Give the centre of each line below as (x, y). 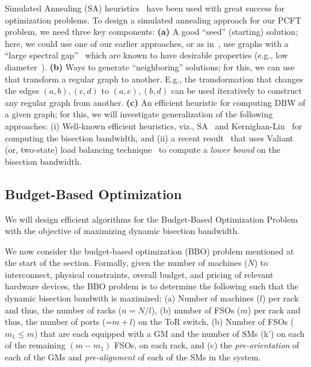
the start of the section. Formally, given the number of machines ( (126, 263)
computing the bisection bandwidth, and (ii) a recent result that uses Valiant (149, 137)
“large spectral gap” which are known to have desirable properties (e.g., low (146, 55)
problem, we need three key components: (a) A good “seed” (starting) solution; (152, 32)
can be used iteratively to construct (236, 91)
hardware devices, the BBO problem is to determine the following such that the (152, 286)
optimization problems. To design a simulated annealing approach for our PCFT (153, 20)
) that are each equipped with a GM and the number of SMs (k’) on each (169, 333)
